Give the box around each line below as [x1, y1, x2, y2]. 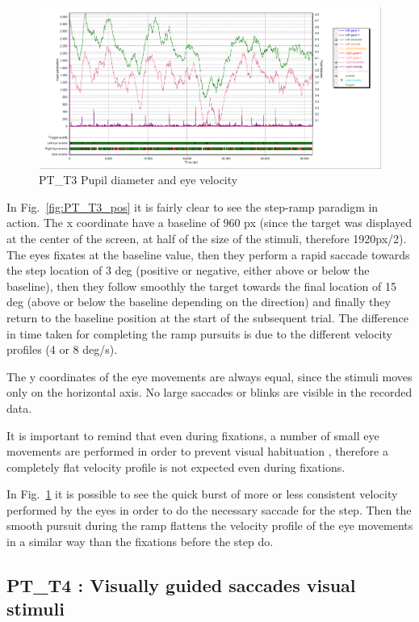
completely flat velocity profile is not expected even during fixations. [6, 458, 346, 475]
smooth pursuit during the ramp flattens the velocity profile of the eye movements [6, 517, 413, 534]
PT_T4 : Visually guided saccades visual [6, 573, 356, 598]
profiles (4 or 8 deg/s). [6, 341, 118, 358]
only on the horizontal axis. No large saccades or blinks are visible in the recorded [6, 384, 413, 401]
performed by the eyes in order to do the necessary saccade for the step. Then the [6, 501, 412, 518]
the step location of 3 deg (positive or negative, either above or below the [6, 262, 370, 279]
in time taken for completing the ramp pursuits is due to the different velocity [6, 325, 392, 342]
